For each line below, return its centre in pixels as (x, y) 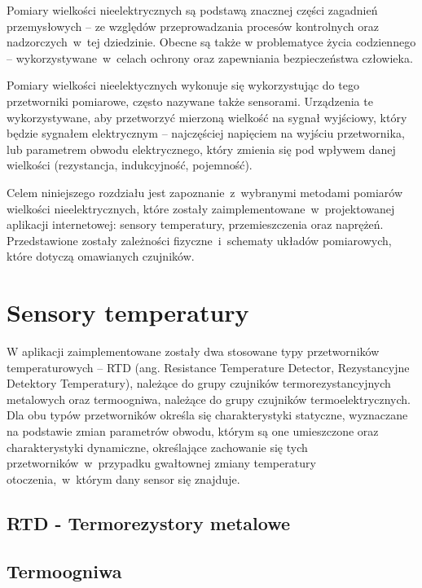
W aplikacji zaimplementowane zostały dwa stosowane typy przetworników (193, 351)
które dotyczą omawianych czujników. (101, 256)
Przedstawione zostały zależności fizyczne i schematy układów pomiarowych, (199, 240)
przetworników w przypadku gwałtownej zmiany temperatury (161, 463)
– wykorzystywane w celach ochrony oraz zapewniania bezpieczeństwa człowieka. (210, 57)
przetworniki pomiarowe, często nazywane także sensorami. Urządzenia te (190, 101)
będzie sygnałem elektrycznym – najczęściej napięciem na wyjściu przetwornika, (206, 133)
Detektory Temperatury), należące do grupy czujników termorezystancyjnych (199, 383)
